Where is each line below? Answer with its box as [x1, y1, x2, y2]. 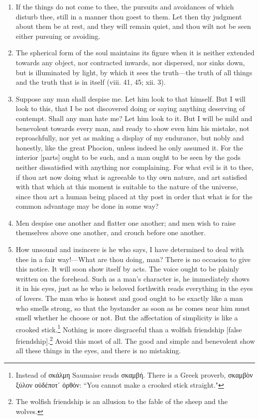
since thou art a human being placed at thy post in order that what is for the [15, 191, 253, 201]
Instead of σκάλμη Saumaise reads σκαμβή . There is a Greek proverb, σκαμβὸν [15, 369, 253, 380]
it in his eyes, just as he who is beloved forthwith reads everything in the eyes [15, 283, 253, 293]
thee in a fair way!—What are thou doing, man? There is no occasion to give [15, 254, 251, 264]
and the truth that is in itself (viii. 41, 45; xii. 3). [15, 77, 166, 87]
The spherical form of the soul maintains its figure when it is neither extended [15, 47, 255, 58]
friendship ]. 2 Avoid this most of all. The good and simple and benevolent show [15, 334, 255, 346]
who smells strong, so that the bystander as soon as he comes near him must [15, 302, 250, 313]
